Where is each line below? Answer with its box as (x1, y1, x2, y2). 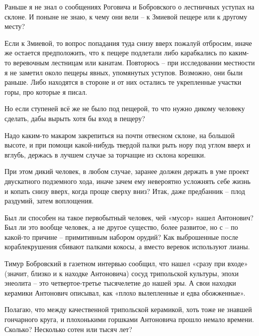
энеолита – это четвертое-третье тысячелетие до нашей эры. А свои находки (4, 278, 236, 288)
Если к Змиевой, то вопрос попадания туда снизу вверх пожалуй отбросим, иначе (4, 37, 252, 48)
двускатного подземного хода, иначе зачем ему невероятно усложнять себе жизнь (4, 175, 251, 186)
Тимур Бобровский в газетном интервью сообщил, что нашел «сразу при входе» (4, 258, 248, 269)
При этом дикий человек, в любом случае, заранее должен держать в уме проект (4, 166, 249, 176)
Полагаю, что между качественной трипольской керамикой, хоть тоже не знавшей (4, 304, 252, 315)
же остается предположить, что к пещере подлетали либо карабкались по (4, 47, 227, 58)
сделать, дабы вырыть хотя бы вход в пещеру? (4, 113, 145, 123)
